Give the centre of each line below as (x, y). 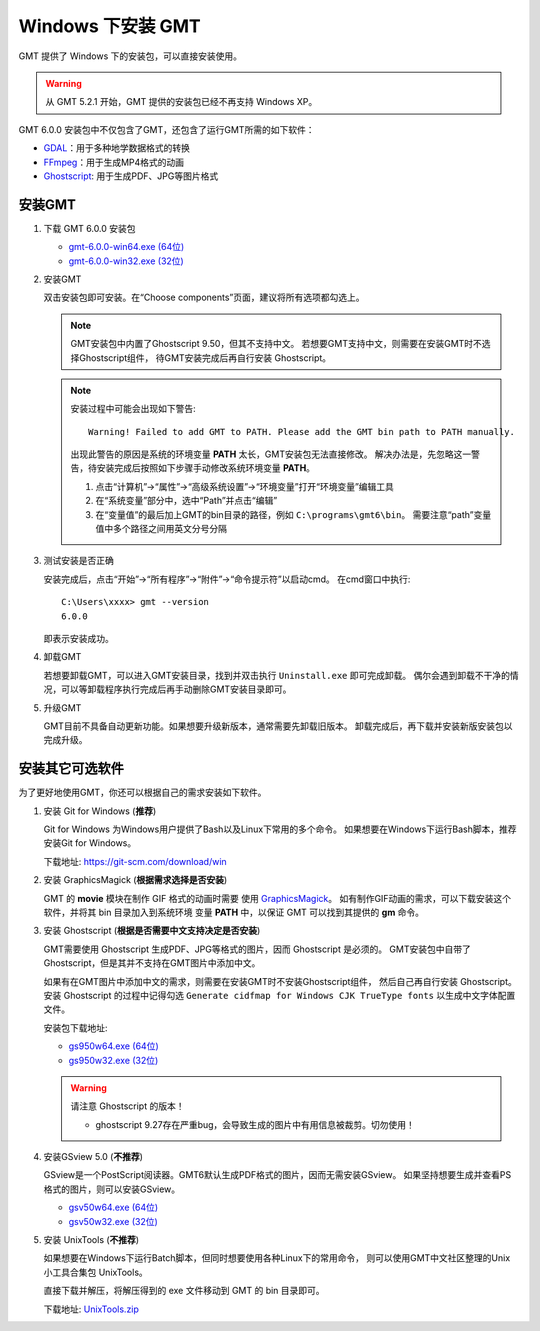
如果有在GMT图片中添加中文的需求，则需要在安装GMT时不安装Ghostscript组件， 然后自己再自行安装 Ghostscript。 (280, 981)
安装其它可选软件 (71, 768)
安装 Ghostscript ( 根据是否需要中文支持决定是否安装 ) (152, 931)
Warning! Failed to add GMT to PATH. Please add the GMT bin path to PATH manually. (301, 431)
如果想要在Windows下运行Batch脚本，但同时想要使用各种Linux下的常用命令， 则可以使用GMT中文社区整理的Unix (277, 1258)
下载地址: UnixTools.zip (91, 1309)
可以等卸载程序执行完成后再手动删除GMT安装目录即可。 (176, 689)
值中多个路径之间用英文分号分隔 (161, 529)
